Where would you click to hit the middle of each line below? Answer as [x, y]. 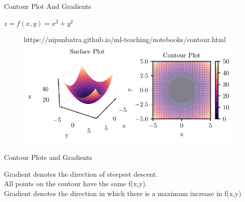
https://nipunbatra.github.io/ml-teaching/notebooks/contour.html [125, 39]
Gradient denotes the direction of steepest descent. [81, 174]
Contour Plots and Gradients [48, 157]
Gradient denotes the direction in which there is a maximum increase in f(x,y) [123, 193]
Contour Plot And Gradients [48, 6]
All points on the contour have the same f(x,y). [76, 183]
